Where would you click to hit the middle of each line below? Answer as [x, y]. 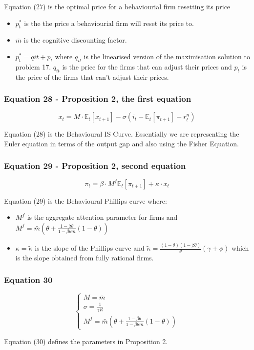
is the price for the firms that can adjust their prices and [147, 66]
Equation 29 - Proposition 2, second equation [95, 165]
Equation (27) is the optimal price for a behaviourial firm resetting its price [117, 6]
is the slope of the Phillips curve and [90, 248]
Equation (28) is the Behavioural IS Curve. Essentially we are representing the [122, 134]
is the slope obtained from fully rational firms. [85, 258]
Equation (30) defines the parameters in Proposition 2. [86, 341]
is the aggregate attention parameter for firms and [102, 217]
